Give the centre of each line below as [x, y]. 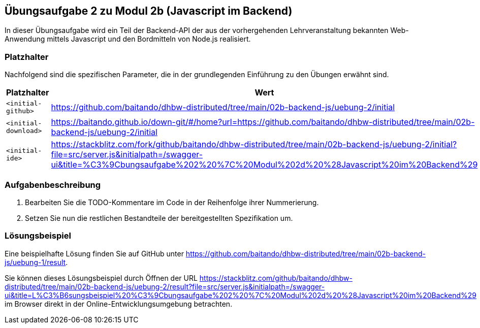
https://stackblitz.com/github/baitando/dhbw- [276, 278]
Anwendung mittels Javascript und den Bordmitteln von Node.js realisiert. [128, 39]
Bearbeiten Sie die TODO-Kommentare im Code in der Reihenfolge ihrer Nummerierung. [172, 202]
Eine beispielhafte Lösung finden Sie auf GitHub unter [94, 253]
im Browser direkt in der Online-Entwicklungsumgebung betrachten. [119, 304]
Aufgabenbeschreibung [53, 185]
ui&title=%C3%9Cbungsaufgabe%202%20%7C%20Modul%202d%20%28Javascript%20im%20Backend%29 [264, 165]
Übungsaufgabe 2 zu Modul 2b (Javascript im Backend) [149, 11]
